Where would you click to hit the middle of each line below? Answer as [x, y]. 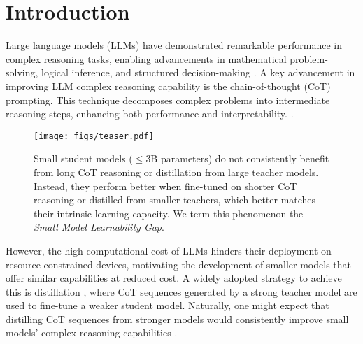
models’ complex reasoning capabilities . [92, 332]
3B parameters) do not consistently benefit [237, 158]
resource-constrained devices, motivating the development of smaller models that [179, 264]
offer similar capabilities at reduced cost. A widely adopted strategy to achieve [174, 278]
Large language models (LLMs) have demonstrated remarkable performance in [174, 45]
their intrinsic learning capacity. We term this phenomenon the [169, 213]
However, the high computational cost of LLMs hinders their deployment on [169, 250]
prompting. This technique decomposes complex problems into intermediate [168, 100]
